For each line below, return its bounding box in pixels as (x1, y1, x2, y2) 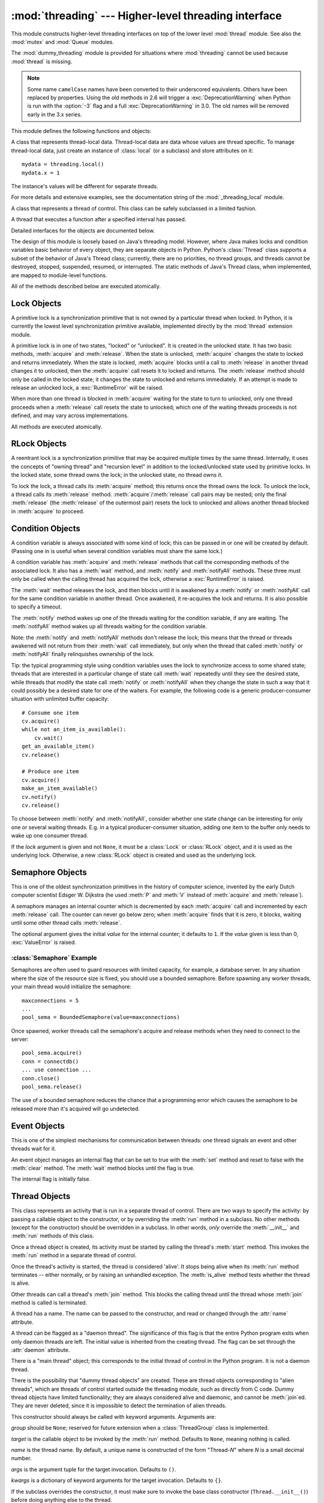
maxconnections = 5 (22, 997, 79, 1004)
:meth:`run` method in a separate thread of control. (11, 1252, 137, 1259)
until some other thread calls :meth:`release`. (11, 919, 122, 926)
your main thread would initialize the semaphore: (11, 983, 131, 990)
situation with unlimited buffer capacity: (11, 695, 109, 703)
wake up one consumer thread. (11, 832, 88, 839)
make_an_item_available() (22, 785, 98, 792)
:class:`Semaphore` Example (11, 954, 97, 962)
